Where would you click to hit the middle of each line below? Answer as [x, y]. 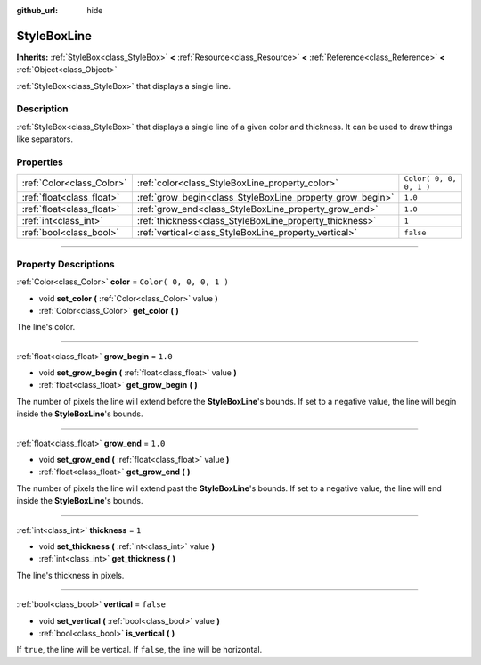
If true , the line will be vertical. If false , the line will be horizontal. [139, 650]
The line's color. [46, 327]
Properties [40, 162]
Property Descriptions [65, 264]
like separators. [45, 139]
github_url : [37, 10]
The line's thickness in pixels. [70, 575]
